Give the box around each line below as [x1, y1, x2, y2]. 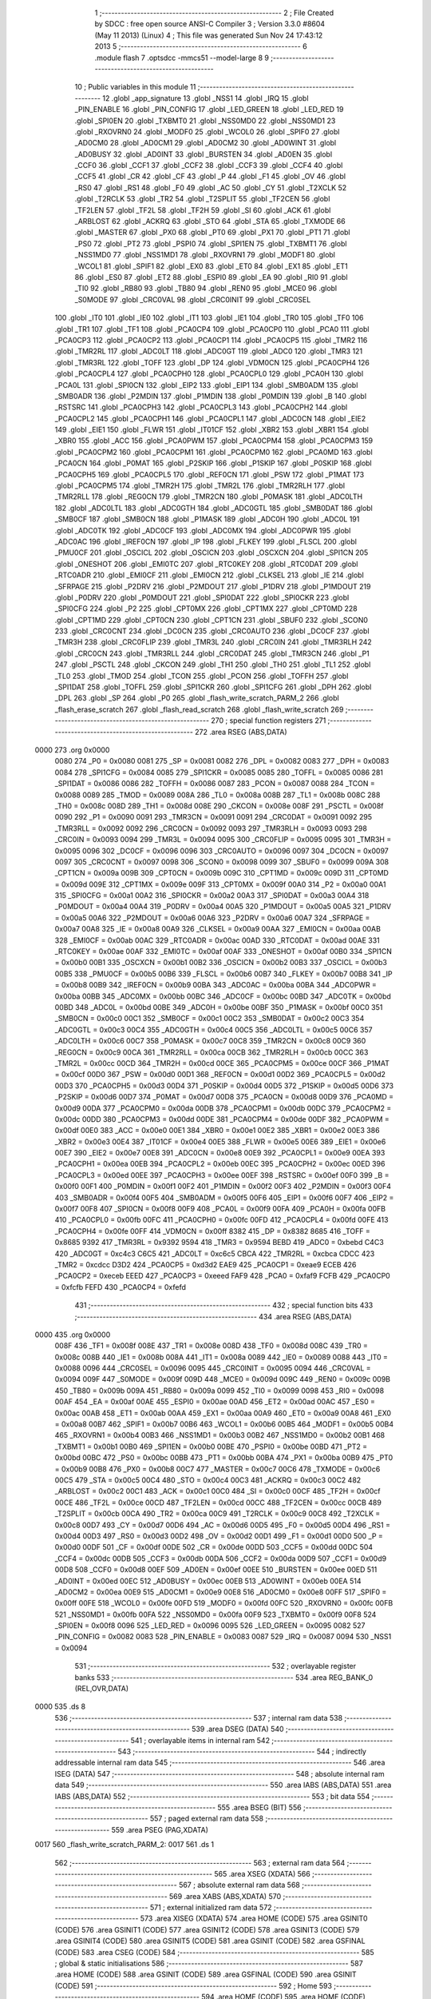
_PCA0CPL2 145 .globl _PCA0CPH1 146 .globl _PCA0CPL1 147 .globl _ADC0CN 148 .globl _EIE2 [54, 413, 366, 423]
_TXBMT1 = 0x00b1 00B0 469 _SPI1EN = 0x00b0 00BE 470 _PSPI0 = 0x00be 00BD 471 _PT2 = [54, 1442, 368, 1451]
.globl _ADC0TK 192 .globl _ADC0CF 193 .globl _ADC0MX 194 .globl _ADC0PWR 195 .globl [54, 525, 351, 535]
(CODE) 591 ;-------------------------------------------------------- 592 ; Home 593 [54, 1981, 333, 1990]
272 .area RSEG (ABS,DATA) [194, 727, 287, 736]
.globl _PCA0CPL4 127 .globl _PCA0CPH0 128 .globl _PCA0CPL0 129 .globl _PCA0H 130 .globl [54, 369, 364, 379]
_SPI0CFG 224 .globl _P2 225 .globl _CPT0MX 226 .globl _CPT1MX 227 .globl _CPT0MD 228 [54, 604, 358, 613]
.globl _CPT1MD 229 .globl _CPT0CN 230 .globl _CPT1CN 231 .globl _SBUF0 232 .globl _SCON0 [54, 615, 369, 624]
